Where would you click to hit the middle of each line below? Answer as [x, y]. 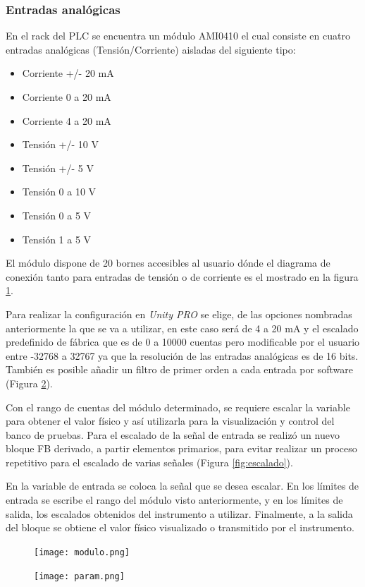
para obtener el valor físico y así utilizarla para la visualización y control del [170, 421]
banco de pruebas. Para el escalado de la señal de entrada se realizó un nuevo [173, 434]
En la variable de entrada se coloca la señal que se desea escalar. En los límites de [182, 486]
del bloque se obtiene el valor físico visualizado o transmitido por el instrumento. [180, 527]
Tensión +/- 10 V [60, 144]
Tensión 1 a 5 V [57, 239]
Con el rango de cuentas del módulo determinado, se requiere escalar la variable [178, 407]
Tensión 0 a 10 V [59, 192]
